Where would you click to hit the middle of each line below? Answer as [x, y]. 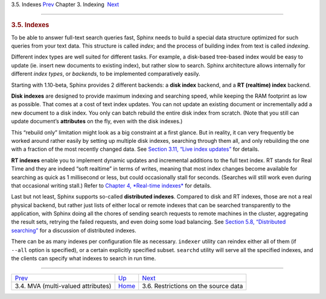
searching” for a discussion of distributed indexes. [74, 230]
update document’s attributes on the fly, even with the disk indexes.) [97, 121]
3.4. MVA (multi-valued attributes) [63, 286]
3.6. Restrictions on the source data [193, 286]
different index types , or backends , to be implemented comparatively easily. [106, 74]
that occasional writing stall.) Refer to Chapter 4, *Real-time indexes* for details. [111, 185]
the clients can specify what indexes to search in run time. [84, 259]
